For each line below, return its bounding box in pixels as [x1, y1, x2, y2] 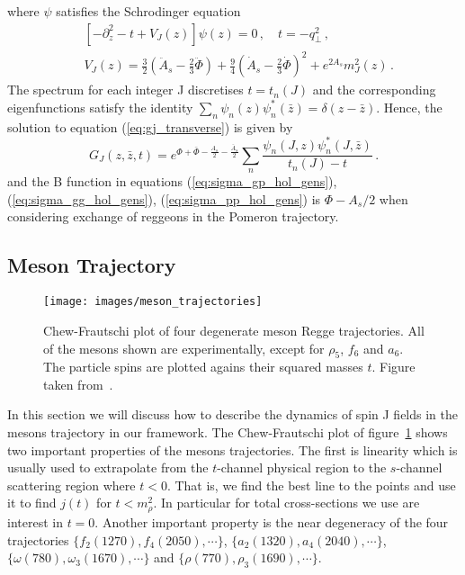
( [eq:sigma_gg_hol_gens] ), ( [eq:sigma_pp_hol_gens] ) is [7, 189, 321, 208]
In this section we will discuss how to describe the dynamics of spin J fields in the [7, 405, 458, 424]
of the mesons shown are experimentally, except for [43, 338, 325, 357]
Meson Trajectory [7, 251, 176, 279]
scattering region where [7, 475, 136, 494]
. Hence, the [376, 97, 443, 116]
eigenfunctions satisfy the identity [7, 97, 193, 116]
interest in [7, 512, 63, 531]
